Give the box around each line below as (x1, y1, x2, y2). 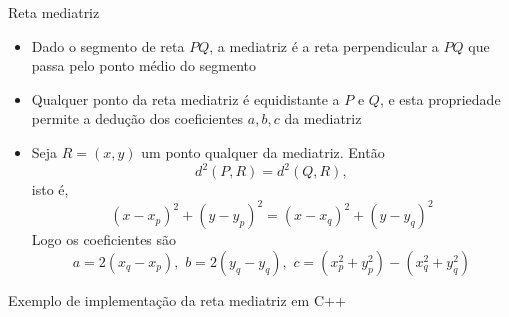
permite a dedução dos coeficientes (31, 108, 244, 129)
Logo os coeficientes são (31, 229, 177, 250)
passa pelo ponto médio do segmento (31, 55, 257, 76)
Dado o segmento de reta (31, 35, 185, 56)
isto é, (31, 179, 69, 200)
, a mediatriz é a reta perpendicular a (209, 35, 439, 56)
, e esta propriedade (379, 88, 501, 109)
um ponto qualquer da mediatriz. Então (141, 141, 385, 162)
